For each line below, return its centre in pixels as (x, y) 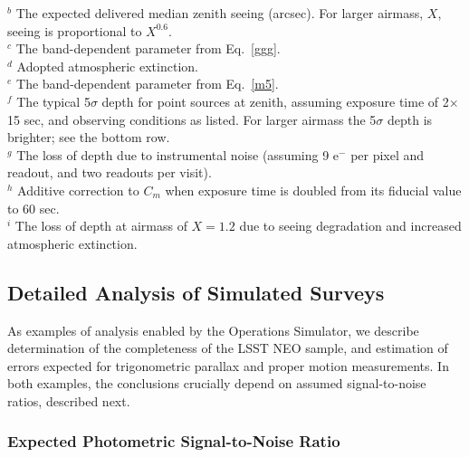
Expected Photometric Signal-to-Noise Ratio (174, 441)
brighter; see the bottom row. (89, 137)
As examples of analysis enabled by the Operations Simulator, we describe (213, 330)
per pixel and (388, 154)
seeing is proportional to (75, 30)
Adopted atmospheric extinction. (107, 66)
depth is (410, 119)
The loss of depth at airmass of (101, 226)
